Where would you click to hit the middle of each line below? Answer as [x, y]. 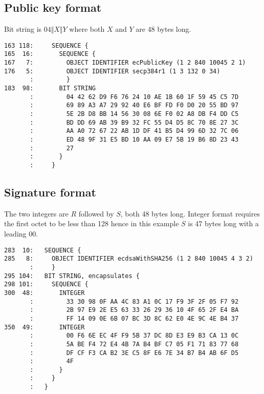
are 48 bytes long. [163, 29]
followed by [96, 213]
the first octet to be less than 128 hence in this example [92, 223]
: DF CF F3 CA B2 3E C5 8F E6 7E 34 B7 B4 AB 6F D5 [134, 353]
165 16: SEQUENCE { [50, 54]
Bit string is [23, 29]
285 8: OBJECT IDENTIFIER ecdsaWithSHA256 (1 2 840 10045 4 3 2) [129, 259]
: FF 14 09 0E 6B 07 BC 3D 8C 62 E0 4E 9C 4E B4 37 [134, 318]
